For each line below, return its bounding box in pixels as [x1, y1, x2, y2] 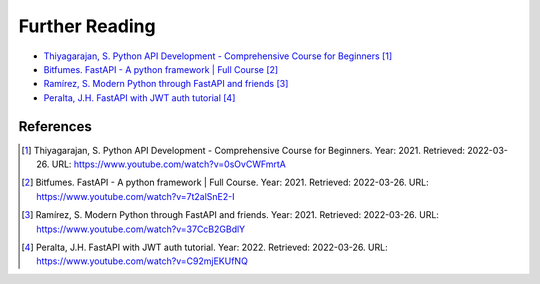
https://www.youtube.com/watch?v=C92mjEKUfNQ [36, 255, 249, 267]
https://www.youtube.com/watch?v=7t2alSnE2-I [36, 190, 235, 202]
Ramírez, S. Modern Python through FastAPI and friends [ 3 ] [43, 78, 289, 90]
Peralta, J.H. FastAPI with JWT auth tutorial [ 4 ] [43, 91, 236, 104]
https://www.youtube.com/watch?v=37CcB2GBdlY [36, 223, 246, 235]
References [18, 118, 92, 135]
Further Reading [18, 15, 156, 37]
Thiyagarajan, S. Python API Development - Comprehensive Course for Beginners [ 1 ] [43, 50, 393, 62]
